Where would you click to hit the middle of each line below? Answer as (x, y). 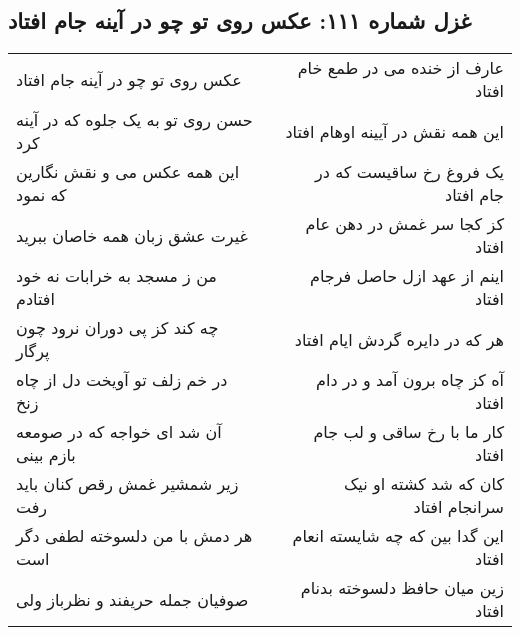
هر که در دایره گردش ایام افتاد (399, 339)
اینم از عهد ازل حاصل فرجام (407, 276)
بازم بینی (46, 455)
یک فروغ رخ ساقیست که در (409, 172)
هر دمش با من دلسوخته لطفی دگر (134, 536)
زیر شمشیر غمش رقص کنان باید (127, 484)
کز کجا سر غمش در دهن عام (404, 224)
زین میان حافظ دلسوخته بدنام (402, 588)
